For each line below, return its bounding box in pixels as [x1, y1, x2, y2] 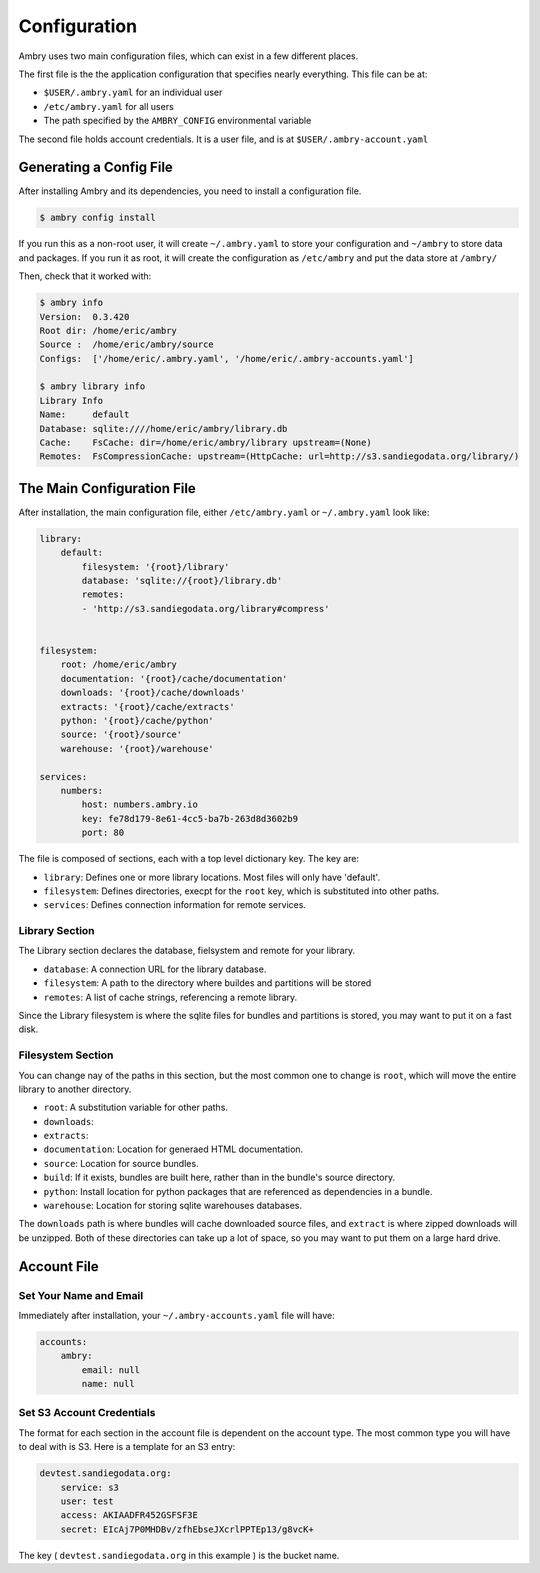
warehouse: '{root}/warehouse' [60, 743, 214, 754]
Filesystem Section [18, 1048, 114, 1062]
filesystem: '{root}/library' [81, 561, 230, 572]
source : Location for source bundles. [43, 1157, 199, 1169]
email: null [81, 1364, 140, 1375]
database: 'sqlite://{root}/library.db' [81, 575, 283, 587]
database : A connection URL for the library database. [43, 963, 267, 975]
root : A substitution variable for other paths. [43, 1101, 229, 1114]
